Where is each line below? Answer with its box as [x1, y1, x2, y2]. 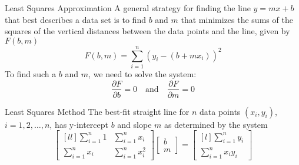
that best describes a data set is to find [5, 13, 146, 25]
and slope [117, 118, 152, 130]
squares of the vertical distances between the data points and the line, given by [5, 25, 290, 37]
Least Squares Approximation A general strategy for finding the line [5, 2, 251, 14]
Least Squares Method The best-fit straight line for [5, 105, 190, 117]
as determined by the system [164, 118, 268, 130]
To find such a [5, 67, 57, 80]
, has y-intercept [49, 118, 108, 130]
